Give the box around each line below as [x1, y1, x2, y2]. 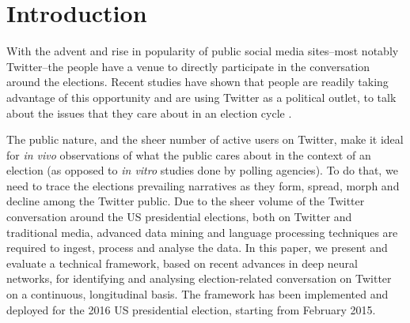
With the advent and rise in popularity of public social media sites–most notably [6, 43, 399, 59]
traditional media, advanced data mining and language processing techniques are [6, 223, 398, 240]
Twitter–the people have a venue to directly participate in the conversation [6, 58, 370, 74]
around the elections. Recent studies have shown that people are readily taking [6, 73, 389, 90]
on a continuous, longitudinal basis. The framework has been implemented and [6, 286, 389, 302]
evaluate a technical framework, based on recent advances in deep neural [6, 254, 358, 271]
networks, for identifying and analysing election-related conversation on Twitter [6, 270, 392, 287]
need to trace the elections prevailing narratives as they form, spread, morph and [6, 177, 400, 193]
